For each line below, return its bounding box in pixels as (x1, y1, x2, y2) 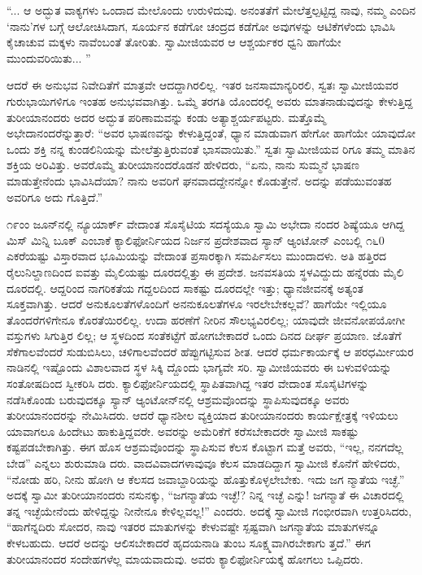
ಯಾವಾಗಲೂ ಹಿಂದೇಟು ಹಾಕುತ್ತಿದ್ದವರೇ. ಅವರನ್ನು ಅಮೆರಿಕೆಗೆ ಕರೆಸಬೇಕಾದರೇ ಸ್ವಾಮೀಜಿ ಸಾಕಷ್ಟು (7, 422, 359, 439)
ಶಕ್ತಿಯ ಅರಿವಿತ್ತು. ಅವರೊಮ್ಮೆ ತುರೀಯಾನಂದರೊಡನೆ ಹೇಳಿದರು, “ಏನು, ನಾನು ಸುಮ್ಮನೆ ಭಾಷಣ (7, 156, 359, 173)
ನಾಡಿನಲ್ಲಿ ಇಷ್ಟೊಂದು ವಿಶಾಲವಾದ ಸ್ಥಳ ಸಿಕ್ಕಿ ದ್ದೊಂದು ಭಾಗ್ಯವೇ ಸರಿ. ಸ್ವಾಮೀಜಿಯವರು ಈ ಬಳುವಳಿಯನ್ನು (7, 359, 392, 376)
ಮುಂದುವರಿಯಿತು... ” (7, 49, 91, 66)
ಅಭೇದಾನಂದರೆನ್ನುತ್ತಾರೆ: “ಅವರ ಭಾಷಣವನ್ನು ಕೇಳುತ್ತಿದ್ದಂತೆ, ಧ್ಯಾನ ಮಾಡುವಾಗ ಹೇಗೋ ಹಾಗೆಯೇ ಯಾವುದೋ (7, 124, 415, 142)
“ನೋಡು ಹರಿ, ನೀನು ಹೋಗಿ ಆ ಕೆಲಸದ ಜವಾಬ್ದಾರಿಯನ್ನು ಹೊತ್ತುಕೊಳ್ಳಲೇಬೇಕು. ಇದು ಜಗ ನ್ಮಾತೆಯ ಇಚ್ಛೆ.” (7, 470, 405, 487)
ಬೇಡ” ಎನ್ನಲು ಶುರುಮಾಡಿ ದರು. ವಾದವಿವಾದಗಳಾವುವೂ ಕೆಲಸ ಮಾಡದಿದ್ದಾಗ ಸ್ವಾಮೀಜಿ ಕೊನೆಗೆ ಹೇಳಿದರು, (7, 455, 400, 472)
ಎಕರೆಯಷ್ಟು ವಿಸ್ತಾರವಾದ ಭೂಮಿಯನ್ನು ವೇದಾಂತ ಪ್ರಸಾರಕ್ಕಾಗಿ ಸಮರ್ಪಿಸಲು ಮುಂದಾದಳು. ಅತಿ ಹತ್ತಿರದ (7, 247, 387, 264)
